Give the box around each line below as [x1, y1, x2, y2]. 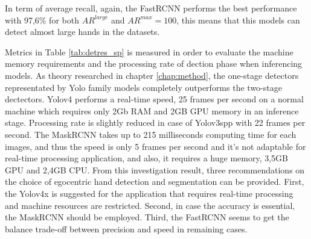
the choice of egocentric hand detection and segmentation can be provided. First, [5, 175, 304, 188]
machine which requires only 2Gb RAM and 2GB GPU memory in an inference [5, 104, 299, 117]
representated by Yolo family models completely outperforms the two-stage [5, 81, 282, 93]
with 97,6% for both [5, 13, 79, 26]
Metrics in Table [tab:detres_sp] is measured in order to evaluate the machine [5, 45, 293, 58]
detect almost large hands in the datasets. [5, 25, 160, 38]
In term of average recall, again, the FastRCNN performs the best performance [5, 2, 297, 14]
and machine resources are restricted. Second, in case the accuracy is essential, [5, 199, 295, 211]
